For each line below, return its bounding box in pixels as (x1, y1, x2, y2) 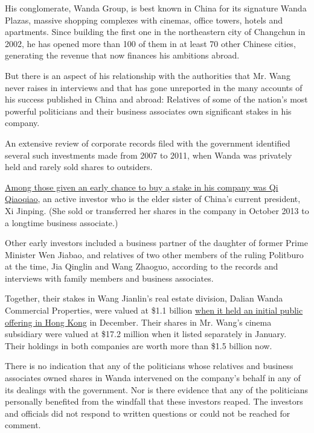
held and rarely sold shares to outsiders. (5, 160, 153, 173)
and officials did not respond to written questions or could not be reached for (5, 406, 290, 419)
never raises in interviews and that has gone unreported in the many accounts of (5, 81, 303, 93)
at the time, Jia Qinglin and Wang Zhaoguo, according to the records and (5, 260, 278, 273)
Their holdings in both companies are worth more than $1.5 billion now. (5, 339, 272, 352)
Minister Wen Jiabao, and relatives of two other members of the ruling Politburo (5, 248, 304, 261)
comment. (5, 419, 41, 431)
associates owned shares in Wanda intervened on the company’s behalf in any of (5, 371, 301, 384)
